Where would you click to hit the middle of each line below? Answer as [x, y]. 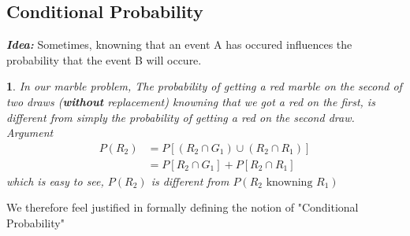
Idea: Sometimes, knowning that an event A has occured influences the [179, 44]
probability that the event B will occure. [104, 59]
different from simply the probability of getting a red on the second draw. [181, 117]
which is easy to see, [55, 181]
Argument [30, 133]
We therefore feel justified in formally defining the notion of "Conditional [183, 207]
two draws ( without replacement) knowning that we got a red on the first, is [191, 101]
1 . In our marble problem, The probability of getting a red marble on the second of [204, 86]
